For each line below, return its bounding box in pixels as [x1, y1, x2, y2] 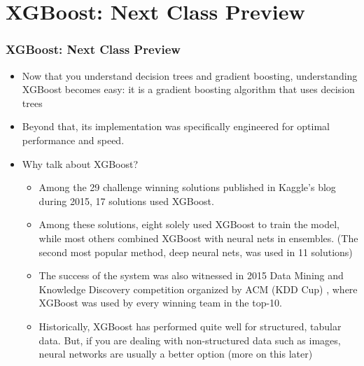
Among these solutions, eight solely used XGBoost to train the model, [38, 217, 339, 232]
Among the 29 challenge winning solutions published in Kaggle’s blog [38, 180, 336, 195]
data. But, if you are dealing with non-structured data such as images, [38, 332, 341, 347]
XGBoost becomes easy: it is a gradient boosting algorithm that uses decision [22, 82, 355, 97]
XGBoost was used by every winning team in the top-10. [38, 295, 283, 310]
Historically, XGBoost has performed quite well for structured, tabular [38, 318, 342, 333]
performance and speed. [22, 132, 125, 147]
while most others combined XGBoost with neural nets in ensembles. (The [38, 230, 358, 245]
